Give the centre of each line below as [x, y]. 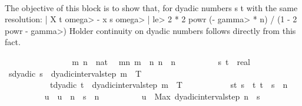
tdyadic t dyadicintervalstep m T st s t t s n [169, 85]
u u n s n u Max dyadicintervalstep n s [152, 96]
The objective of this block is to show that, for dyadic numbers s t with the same [151, 7]
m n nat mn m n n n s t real [161, 61]
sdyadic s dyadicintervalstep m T [75, 73]
